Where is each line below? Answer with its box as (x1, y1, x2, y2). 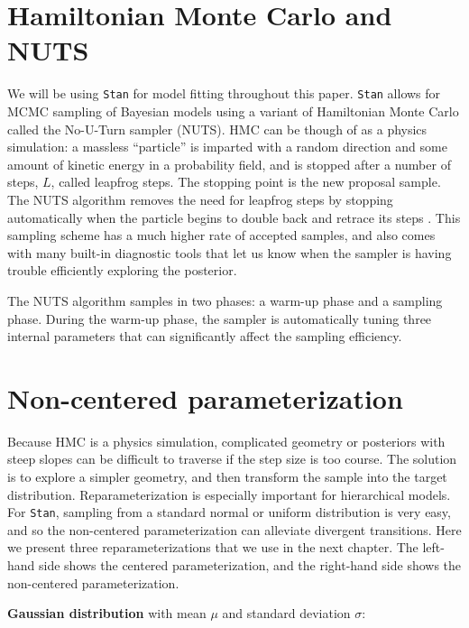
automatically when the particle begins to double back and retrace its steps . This (7, 208, 461, 226)
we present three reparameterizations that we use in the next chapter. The (7, 538, 418, 557)
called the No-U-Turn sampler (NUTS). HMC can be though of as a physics (7, 119, 428, 138)
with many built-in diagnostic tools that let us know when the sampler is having (7, 243, 452, 262)
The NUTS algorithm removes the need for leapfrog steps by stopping (7, 189, 393, 208)
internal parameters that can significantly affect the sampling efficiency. (7, 327, 402, 346)
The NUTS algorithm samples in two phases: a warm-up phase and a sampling (7, 291, 443, 309)
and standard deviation (222, 604, 351, 623)
